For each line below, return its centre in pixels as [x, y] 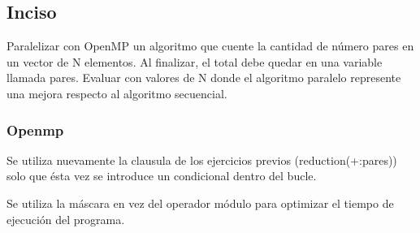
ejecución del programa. [66, 219]
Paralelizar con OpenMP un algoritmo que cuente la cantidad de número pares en [210, 46]
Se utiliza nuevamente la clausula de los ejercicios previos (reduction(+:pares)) [202, 160]
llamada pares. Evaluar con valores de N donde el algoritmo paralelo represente [204, 78]
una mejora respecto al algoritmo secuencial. [117, 93]
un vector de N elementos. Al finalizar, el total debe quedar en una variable [195, 61]
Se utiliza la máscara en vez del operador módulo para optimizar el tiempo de [200, 203]
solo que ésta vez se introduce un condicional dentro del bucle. [162, 176]
